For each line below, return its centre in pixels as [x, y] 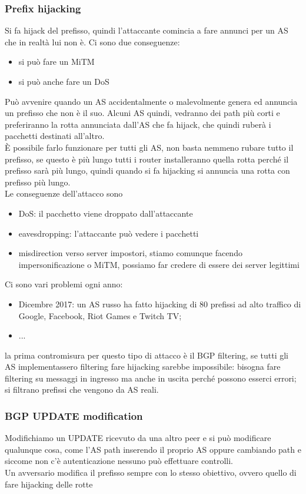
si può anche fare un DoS [64, 81]
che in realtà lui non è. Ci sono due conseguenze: [92, 42]
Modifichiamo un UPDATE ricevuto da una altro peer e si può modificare [138, 438]
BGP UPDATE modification [74, 415]
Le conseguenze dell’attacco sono [64, 193]
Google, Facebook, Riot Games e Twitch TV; [100, 315]
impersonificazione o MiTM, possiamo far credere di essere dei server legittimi [159, 264]
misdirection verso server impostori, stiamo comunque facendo [130, 253]
